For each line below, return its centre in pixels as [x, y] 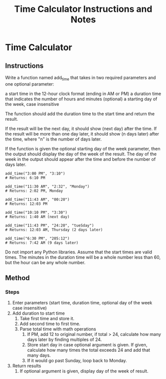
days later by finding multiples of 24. [64, 339]
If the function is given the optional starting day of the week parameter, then [83, 148]
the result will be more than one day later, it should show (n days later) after [82, 134]
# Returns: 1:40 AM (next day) [37, 217]
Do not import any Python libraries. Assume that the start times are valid [79, 252]
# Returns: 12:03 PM [27, 204]
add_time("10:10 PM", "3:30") [36, 212]
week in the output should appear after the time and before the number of [81, 159]
